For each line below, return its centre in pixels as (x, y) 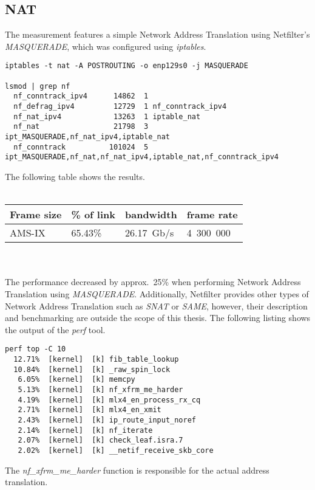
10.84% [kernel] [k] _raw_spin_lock (92, 369)
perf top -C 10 (36, 349)
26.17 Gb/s (150, 233)
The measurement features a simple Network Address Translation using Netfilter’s (157, 34)
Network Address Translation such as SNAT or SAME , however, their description (156, 305)
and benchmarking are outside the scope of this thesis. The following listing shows (158, 318)
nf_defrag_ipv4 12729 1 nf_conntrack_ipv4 (120, 107)
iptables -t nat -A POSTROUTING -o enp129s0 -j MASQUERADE (127, 66)
